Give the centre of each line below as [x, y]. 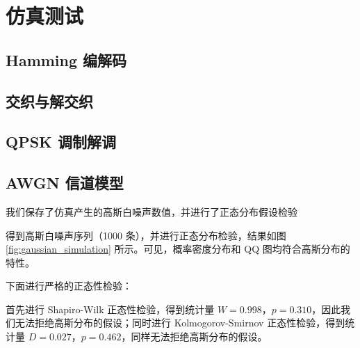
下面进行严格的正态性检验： [69, 286]
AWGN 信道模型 [65, 183]
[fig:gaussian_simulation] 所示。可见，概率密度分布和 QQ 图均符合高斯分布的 [178, 249]
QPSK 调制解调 [61, 142]
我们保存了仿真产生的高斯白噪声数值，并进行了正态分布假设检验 [152, 211]
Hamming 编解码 [66, 60]
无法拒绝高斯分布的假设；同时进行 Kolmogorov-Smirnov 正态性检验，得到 [180, 323]
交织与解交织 [49, 101]
